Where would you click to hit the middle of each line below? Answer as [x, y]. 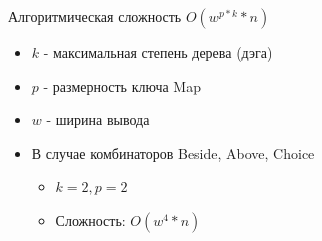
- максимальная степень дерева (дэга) [158, 52]
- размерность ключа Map [122, 85]
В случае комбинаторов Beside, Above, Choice [173, 152]
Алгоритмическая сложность [95, 16]
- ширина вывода [98, 119]
